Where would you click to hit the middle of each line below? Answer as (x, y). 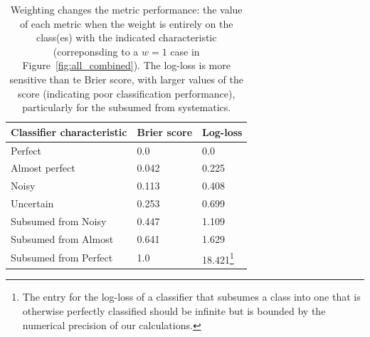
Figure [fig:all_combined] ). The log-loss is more (126, 65)
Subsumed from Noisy (59, 221)
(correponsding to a (96, 51)
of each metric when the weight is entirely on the (126, 23)
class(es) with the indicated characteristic (126, 37)
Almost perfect (43, 168)
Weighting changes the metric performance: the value (126, 9)
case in (185, 51)
